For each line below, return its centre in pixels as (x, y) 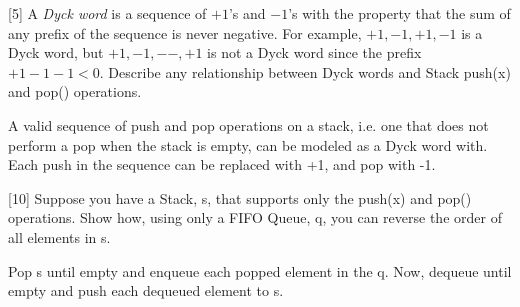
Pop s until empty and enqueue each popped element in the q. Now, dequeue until (260, 270)
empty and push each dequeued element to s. (146, 290)
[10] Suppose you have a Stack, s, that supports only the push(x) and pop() (240, 197)
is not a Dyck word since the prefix (314, 52)
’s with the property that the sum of (399, 13)
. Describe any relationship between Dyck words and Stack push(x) (305, 71)
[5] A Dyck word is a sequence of (107, 13)
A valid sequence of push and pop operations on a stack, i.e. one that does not (248, 124)
